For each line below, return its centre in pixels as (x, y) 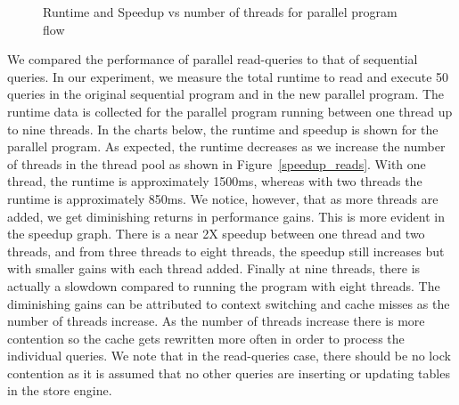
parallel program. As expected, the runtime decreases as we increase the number (226, 146)
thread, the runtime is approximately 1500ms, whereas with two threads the (215, 181)
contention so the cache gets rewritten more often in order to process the (206, 338)
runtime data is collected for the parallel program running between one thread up (230, 111)
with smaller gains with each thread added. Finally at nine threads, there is (214, 268)
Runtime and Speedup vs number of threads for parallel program (220, 12)
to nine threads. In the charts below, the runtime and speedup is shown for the (223, 129)
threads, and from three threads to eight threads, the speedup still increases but (226, 251)
